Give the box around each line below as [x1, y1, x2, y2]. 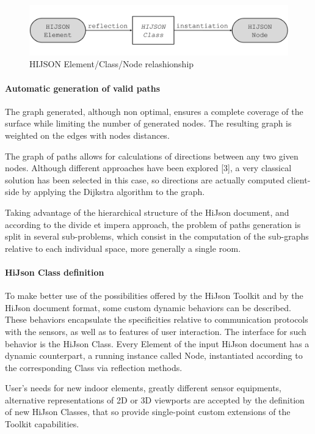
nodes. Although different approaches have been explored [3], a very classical [5, 161, 292, 174]
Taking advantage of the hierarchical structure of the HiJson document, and [5, 205, 289, 218]
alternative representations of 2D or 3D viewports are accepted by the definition [5, 393, 305, 406]
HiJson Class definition [5, 265, 104, 278]
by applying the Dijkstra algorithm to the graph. [22, 185, 205, 198]
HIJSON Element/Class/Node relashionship [29, 57, 194, 70]
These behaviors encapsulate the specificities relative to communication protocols [5, 313, 308, 326]
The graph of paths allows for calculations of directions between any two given [5, 149, 299, 162]
